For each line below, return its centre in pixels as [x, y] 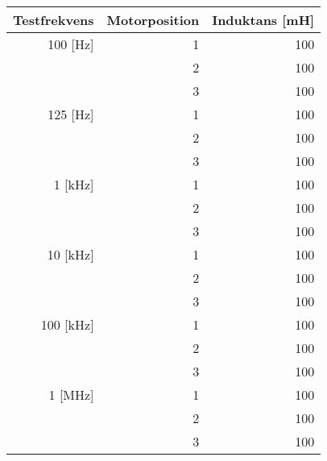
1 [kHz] [74, 184]
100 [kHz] [67, 324]
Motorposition [153, 20]
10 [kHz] [70, 254]
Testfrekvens [54, 20]
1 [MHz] [71, 395]
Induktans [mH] [263, 20]
